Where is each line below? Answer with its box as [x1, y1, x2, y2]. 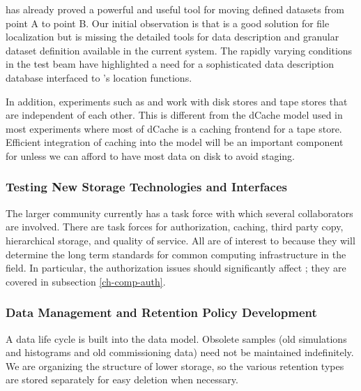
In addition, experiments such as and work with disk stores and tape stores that [6, 94, 348, 108]
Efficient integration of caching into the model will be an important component [6, 135, 344, 149]
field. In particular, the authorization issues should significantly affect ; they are [6, 260, 346, 275]
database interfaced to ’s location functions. [6, 70, 192, 84]
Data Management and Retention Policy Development [6, 304, 317, 321]
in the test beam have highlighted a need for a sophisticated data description [6, 57, 334, 71]
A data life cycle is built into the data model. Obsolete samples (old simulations [6, 331, 347, 346]
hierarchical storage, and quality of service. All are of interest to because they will [6, 233, 355, 247]
